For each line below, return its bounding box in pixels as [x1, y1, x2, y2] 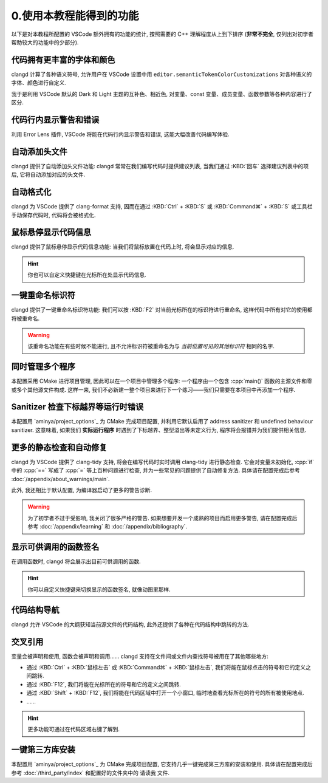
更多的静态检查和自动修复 [11, 442, 108, 453]
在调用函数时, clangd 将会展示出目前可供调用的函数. [11, 558, 141, 565]
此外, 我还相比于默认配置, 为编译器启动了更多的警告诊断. [11, 486, 152, 493]
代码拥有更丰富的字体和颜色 [11, 55, 115, 65]
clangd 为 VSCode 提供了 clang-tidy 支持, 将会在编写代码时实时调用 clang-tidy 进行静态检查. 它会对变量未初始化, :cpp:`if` [11, 458, 315, 465]
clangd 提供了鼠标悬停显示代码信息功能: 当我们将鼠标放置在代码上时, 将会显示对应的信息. [11, 243, 234, 250]
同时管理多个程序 [11, 361, 75, 372]
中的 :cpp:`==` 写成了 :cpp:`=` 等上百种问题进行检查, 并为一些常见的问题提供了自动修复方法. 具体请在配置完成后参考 [11, 467, 300, 474]
